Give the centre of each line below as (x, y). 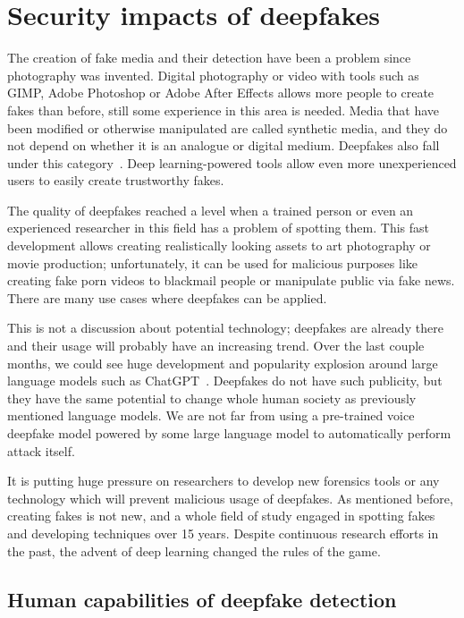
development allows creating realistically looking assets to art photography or (219, 246)
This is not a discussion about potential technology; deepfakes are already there (225, 328)
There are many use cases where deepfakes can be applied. (167, 297)
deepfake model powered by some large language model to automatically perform (229, 433)
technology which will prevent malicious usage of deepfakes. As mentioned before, (230, 498)
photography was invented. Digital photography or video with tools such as (213, 75)
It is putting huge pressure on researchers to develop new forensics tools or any (224, 481)
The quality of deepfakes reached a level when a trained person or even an (211, 210)
